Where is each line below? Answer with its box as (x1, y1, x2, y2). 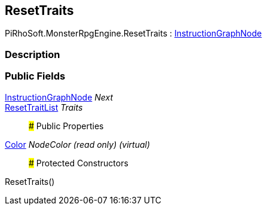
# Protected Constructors (29, 157, 128, 168)
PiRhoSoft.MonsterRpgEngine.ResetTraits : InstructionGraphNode (5, 28, 262, 39)
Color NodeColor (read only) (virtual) (5, 139, 151, 150)
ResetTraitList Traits (5, 102, 83, 112)
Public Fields (5, 70, 66, 83)
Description (5, 48, 60, 60)
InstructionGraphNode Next (5, 92, 113, 102)
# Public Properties (29, 120, 104, 131)
